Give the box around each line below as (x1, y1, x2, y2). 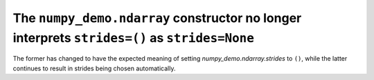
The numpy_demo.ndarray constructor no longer (12, 10, 302, 26)
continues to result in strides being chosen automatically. (12, 64, 176, 72)
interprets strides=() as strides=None (12, 30, 254, 46)
